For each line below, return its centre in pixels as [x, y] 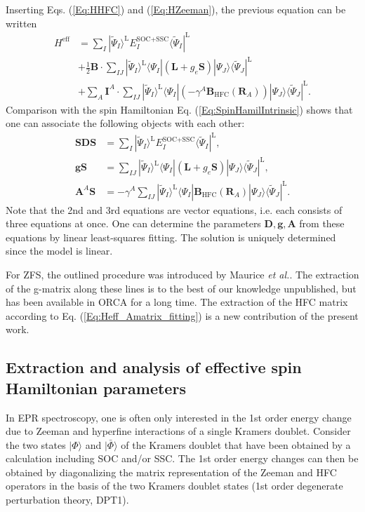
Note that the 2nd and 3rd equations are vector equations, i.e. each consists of [174, 209]
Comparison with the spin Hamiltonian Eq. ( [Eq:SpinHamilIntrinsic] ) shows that [179, 109]
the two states [36, 444]
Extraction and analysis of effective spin [154, 367]
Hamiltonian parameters [96, 388]
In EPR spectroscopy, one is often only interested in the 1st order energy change [179, 417]
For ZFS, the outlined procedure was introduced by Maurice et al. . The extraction [182, 274]
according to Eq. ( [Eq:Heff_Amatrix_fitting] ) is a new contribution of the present [182, 315]
